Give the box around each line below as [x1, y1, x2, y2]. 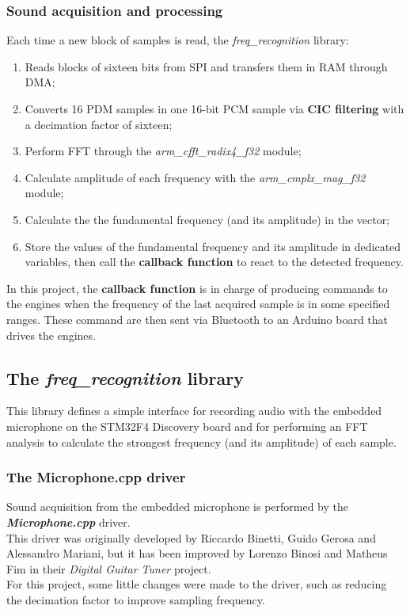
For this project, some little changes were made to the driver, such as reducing [6, 576, 387, 592]
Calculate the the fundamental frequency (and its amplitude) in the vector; [25, 211, 390, 227]
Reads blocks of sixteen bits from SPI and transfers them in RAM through [25, 58, 388, 74]
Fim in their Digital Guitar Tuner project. [6, 560, 211, 577]
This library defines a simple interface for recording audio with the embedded [6, 402, 382, 419]
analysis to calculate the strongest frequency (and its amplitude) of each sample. [6, 433, 397, 450]
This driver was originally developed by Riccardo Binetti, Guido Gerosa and [6, 529, 376, 546]
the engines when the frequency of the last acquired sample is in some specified [6, 295, 390, 312]
